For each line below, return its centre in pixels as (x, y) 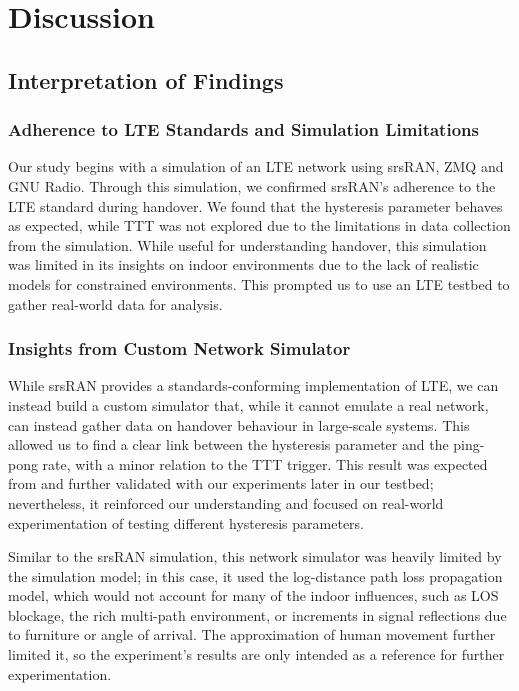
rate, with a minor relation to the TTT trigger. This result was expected (265, 463)
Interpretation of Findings (146, 79)
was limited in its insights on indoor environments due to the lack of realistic (243, 264)
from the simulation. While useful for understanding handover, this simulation (247, 244)
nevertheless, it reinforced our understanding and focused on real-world (226, 502)
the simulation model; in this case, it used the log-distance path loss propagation (255, 575)
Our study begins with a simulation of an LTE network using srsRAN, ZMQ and (256, 166)
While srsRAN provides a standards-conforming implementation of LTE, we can (253, 385)
